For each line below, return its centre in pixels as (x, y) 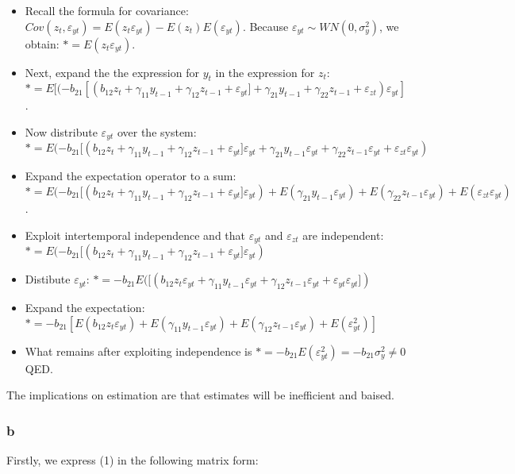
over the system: (157, 131)
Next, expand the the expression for (112, 72)
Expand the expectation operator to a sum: (131, 176)
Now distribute (61, 131)
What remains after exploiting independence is (138, 351)
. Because (265, 26)
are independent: (343, 235)
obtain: (42, 43)
